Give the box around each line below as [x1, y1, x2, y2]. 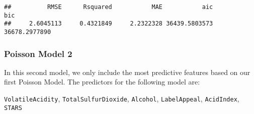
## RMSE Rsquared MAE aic [4, 3, 213, 10]
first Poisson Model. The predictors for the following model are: [4, 76, 200, 87]
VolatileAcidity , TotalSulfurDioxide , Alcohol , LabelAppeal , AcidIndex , [4, 93, 239, 104]
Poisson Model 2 [4, 47, 72, 59]
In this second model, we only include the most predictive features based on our [4, 66, 250, 77]
